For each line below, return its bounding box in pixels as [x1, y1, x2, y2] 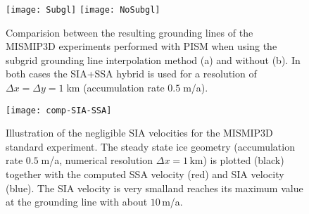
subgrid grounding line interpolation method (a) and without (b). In [6, 52, 301, 67]
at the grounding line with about [6, 194, 148, 209]
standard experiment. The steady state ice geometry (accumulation [6, 139, 295, 153]
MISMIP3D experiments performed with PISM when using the [6, 39, 277, 53]
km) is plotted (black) [189, 153, 284, 168]
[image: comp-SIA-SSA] [6, 105, 112, 115]
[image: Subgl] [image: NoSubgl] [6, 5, 160, 15]
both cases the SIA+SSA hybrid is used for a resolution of [6, 66, 257, 81]
